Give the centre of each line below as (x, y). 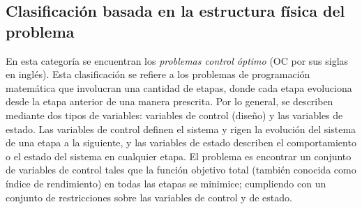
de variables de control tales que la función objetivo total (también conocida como (181, 170)
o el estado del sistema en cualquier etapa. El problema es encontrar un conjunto (179, 156)
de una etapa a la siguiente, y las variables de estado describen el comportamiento (181, 142)
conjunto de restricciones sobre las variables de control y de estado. (149, 197)
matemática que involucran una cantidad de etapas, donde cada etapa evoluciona (179, 87)
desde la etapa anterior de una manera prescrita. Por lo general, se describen (169, 101)
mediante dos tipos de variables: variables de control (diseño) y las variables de (174, 115)
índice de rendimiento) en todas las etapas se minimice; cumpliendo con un (166, 183)
